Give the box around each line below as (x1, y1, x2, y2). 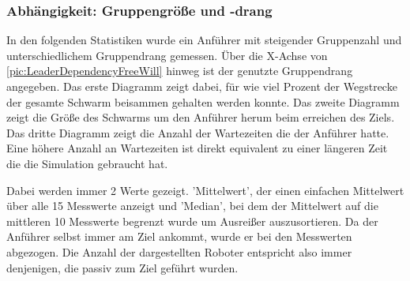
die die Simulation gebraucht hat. (6, 155, 168, 171)
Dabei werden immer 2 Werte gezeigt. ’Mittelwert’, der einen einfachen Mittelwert (6, 182, 404, 198)
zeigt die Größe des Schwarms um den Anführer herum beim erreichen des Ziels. (6, 109, 395, 126)
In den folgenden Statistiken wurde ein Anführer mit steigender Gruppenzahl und (6, 32, 402, 48)
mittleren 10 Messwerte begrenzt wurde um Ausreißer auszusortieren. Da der (6, 212, 378, 229)
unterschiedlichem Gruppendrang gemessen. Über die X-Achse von (6, 47, 328, 63)
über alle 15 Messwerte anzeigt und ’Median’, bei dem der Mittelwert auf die (6, 197, 378, 214)
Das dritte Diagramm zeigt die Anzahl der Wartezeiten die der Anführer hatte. (6, 124, 389, 140)
